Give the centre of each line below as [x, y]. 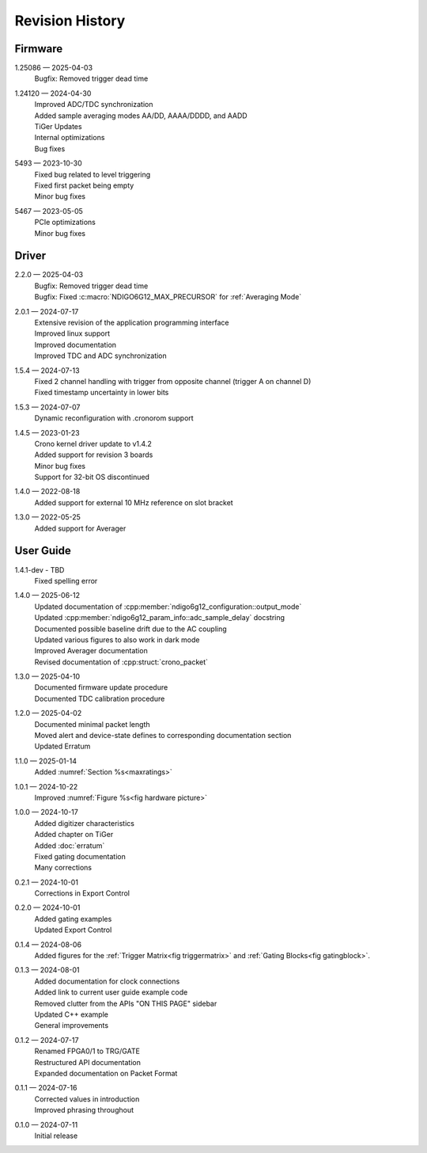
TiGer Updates [58, 127]
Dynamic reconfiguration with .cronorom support [114, 418]
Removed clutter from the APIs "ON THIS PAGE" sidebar [126, 1003]
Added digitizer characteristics [84, 823]
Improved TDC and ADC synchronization [101, 356]
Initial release [56, 1136]
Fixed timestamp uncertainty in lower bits [102, 393]
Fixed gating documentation [80, 856]
